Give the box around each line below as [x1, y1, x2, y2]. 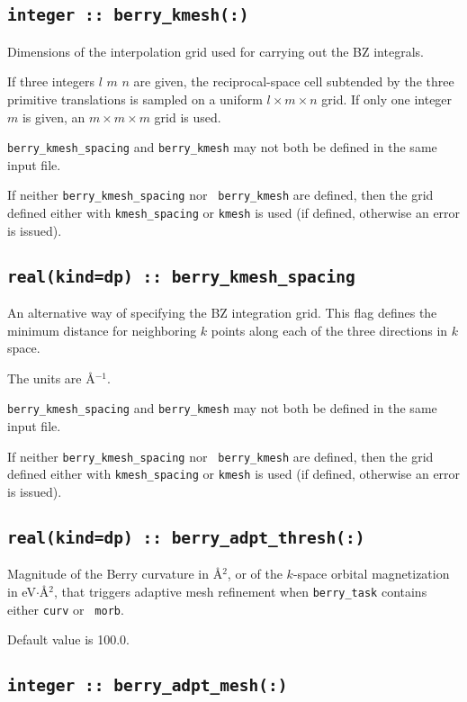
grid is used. [154, 107, 221, 126]
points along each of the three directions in [211, 320, 448, 339]
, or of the [227, 564, 283, 583]
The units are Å [7, 368, 95, 387]
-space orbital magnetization [292, 564, 450, 583]
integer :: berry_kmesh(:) [7, 5, 249, 25]
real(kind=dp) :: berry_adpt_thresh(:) [7, 528, 365, 548]
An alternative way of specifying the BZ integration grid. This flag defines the [7, 303, 437, 322]
